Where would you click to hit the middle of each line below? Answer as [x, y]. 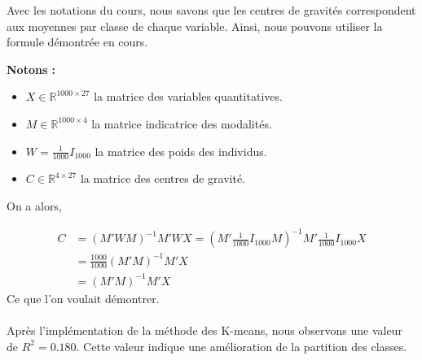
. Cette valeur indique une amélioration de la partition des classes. [242, 346]
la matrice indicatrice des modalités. [182, 123]
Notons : [31, 69]
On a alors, [34, 205]
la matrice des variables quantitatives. [188, 96]
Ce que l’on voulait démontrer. [83, 298]
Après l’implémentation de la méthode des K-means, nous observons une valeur [204, 330]
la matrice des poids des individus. [181, 151]
